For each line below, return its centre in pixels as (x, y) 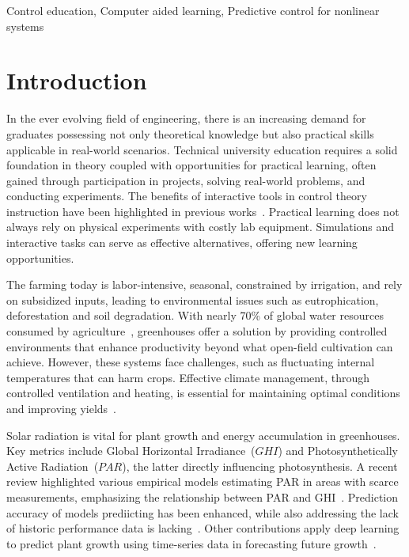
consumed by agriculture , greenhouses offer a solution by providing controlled (197, 331)
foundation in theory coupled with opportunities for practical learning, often (191, 165)
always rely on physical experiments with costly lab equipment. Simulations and (201, 227)
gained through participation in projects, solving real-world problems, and (186, 180)
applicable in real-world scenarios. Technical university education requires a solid (202, 149)
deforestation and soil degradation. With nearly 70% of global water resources (195, 315)
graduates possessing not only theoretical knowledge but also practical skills (190, 133)
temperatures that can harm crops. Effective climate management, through (188, 377)
